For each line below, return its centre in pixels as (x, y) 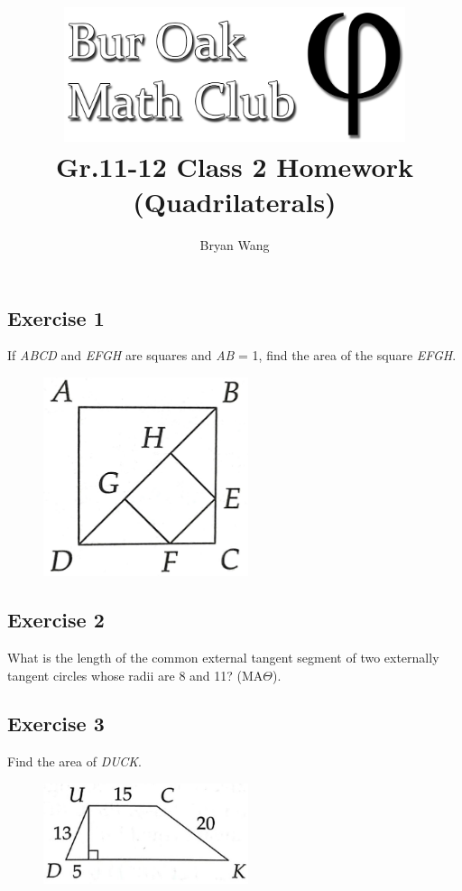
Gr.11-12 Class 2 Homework (235, 166)
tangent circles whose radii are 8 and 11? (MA (135, 675)
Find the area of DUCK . (74, 761)
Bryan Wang (235, 245)
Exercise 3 (56, 724)
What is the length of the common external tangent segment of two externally (223, 657)
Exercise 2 (56, 620)
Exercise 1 (56, 317)
